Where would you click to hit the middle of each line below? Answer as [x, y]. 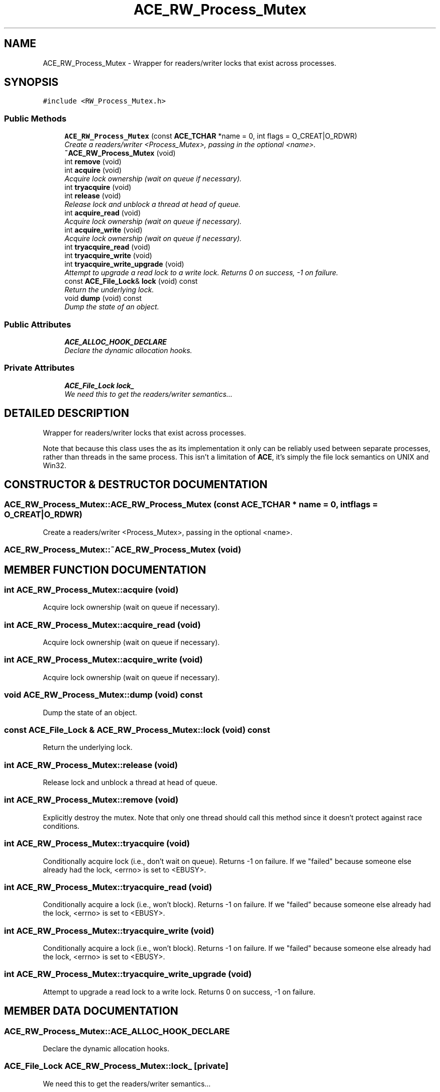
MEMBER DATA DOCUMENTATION [91, 1011]
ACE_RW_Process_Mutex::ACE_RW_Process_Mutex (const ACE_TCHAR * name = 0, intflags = [191, 505]
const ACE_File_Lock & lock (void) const [131, 281]
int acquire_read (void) [103, 213]
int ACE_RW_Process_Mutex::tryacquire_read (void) [108, 887]
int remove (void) [93, 162]
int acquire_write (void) [103, 230]
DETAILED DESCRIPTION [67, 413]
